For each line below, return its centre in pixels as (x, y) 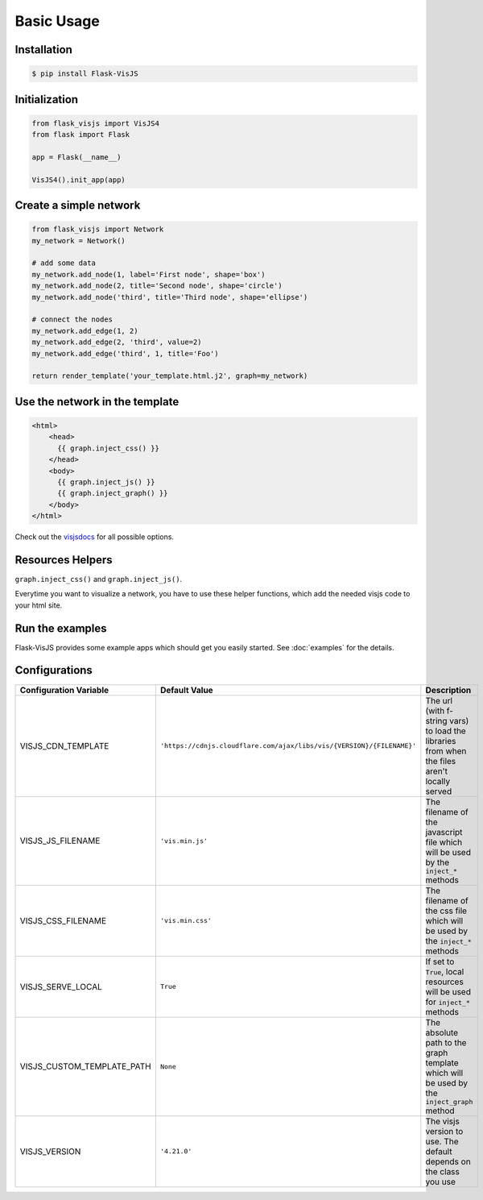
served (439, 791)
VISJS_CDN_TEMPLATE (64, 745)
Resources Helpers (64, 560)
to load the (446, 731)
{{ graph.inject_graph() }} (113, 493)
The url (439, 700)
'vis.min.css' (186, 921)
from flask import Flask (81, 135)
